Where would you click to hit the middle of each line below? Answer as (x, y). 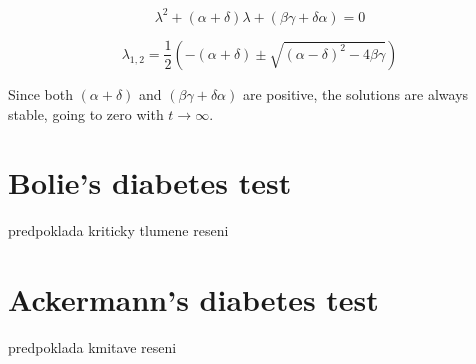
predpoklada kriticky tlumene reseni (118, 230)
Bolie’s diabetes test (150, 182)
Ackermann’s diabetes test (193, 299)
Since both (40, 93)
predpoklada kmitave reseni (92, 347)
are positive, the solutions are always (355, 93)
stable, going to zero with (86, 113)
